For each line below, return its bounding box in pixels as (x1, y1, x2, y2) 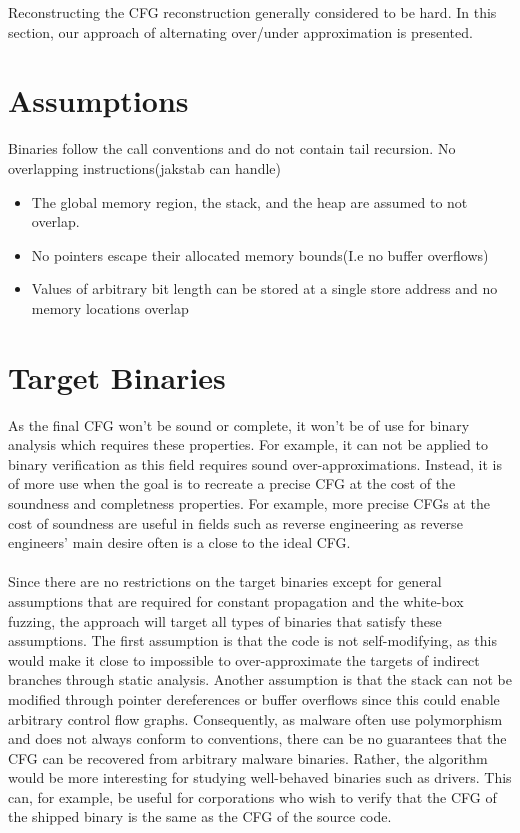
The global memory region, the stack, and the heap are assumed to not (31, 191, 468, 212)
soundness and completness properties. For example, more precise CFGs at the (8, 492, 490, 513)
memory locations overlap (31, 297, 189, 318)
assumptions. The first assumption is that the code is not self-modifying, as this (8, 630, 497, 651)
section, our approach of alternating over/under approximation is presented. (8, 21, 473, 42)
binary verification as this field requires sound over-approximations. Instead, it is (8, 453, 502, 474)
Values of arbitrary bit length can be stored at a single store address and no (31, 278, 498, 299)
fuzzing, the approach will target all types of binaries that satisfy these (8, 610, 442, 631)
